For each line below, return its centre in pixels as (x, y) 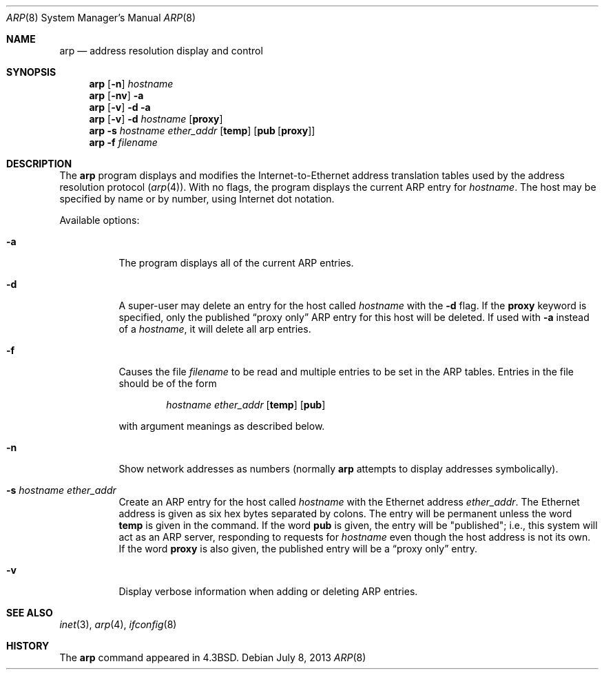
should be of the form (168, 383)
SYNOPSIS (31, 72)
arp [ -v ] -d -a (120, 107)
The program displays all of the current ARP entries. (236, 263)
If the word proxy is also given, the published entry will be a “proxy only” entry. (298, 549)
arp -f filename (123, 142)
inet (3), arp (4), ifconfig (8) (118, 624)
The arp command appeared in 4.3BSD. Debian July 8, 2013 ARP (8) (213, 657)
